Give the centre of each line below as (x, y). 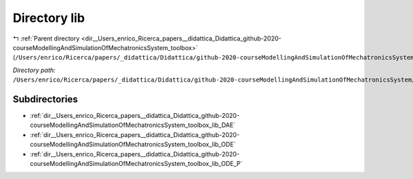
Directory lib (49, 18)
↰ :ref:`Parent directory (46, 38)
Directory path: (34, 70)
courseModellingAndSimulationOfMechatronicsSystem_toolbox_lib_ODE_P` (136, 163)
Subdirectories (45, 99)
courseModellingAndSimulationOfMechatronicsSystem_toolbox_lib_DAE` (133, 125)
